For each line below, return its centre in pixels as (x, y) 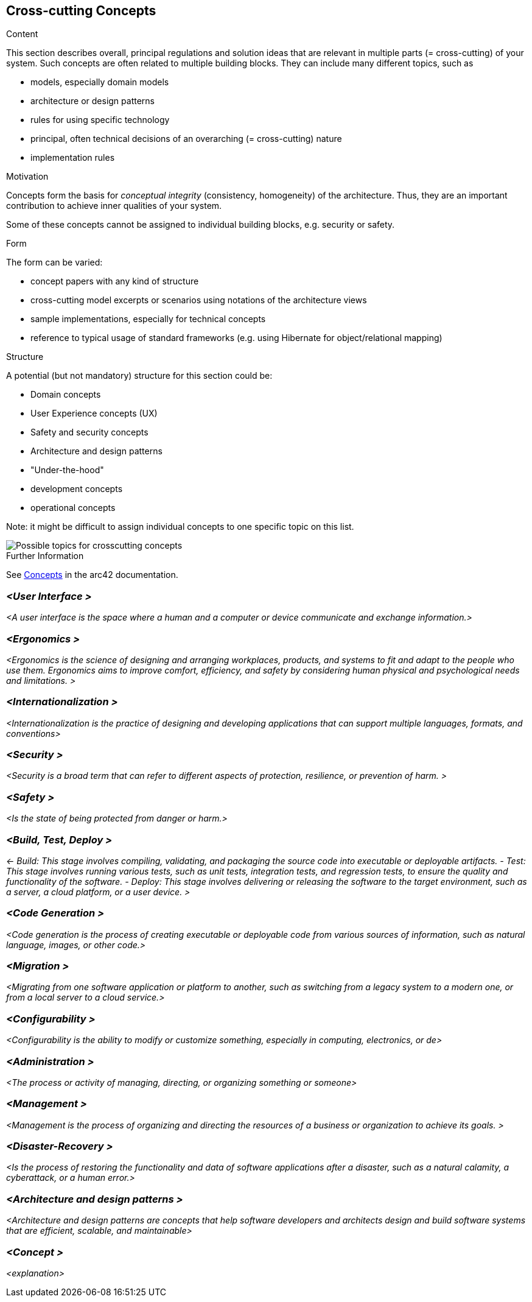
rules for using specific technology (100, 120)
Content (22, 34)
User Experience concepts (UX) (94, 413)
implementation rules (73, 158)
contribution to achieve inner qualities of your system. (114, 206)
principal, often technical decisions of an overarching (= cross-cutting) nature (186, 139)
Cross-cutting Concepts (81, 11)
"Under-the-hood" (67, 470)
